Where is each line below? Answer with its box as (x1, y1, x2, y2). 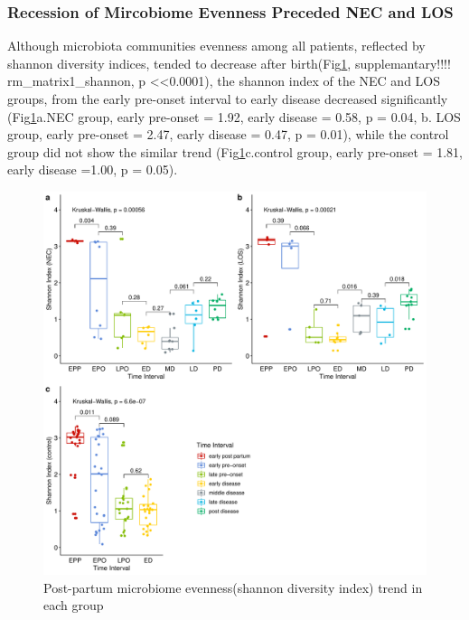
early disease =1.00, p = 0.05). (7, 160, 178, 179)
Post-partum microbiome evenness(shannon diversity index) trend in (43, 578, 423, 597)
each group (43, 596, 104, 615)
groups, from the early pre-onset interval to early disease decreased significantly (7, 89, 448, 108)
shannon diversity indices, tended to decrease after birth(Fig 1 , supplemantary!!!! (7, 53, 451, 72)
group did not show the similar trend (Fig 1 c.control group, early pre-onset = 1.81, (7, 142, 463, 161)
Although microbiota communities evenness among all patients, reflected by (7, 36, 426, 55)
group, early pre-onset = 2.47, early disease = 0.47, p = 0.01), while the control (7, 125, 449, 144)
